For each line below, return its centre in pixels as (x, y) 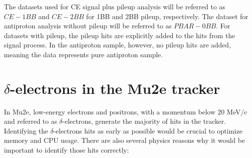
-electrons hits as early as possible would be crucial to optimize (148, 130)
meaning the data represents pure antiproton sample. (83, 54)
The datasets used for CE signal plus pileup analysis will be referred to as (115, 6)
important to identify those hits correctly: (67, 150)
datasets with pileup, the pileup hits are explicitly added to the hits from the (120, 35)
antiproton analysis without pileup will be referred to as (88, 26)
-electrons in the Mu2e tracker (115, 88)
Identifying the (26, 130)
